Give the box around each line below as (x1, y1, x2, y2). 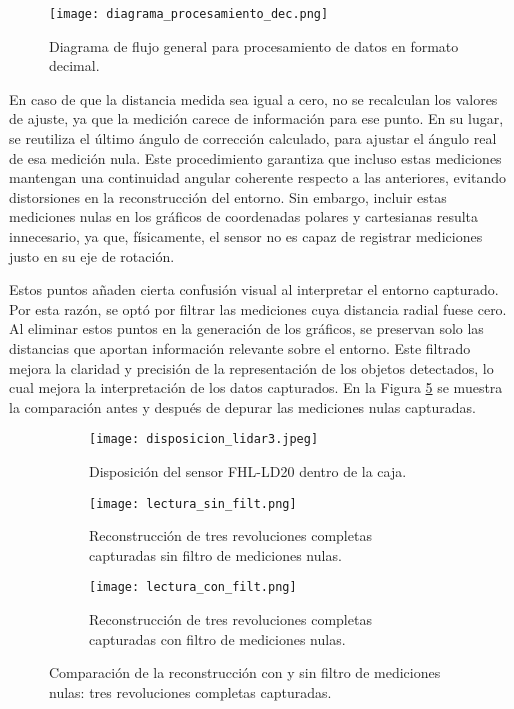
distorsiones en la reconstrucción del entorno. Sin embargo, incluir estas (9, 186, 447, 207)
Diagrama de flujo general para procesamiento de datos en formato (49, 35, 459, 56)
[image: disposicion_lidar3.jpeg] (89, 432, 319, 447)
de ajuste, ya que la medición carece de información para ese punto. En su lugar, (9, 108, 504, 129)
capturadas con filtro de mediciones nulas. (89, 628, 346, 649)
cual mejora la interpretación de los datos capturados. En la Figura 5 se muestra (9, 377, 503, 398)
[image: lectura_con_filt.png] (89, 580, 297, 595)
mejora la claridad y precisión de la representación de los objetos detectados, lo (9, 357, 494, 378)
